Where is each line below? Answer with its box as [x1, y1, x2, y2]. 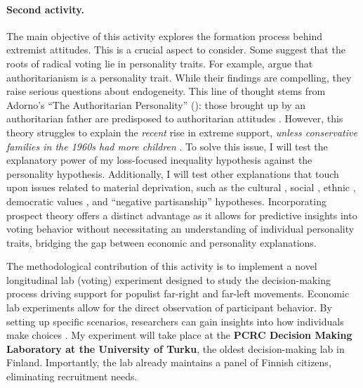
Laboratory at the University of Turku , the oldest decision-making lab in [6, 341, 345, 356]
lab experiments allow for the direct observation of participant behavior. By [6, 300, 332, 315]
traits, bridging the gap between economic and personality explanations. [6, 235, 317, 250]
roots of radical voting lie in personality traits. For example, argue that [6, 56, 313, 70]
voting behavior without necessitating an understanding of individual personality [6, 221, 355, 236]
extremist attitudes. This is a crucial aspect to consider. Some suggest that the [6, 42, 345, 57]
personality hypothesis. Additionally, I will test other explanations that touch [6, 166, 339, 181]
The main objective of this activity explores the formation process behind [6, 28, 322, 43]
